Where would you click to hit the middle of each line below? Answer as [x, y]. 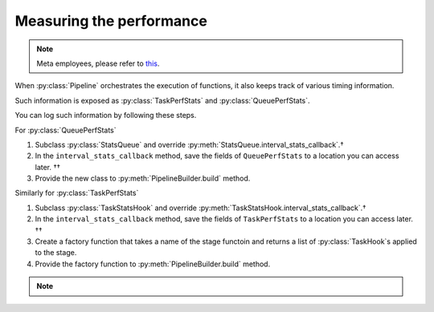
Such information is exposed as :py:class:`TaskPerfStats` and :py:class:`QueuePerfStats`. [162, 100]
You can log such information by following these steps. [106, 115]
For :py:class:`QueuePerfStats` [66, 130]
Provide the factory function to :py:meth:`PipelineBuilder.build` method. [153, 264]
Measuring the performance [111, 21]
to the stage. [56, 253]
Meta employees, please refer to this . [98, 63]
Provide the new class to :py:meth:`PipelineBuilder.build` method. [143, 178]
